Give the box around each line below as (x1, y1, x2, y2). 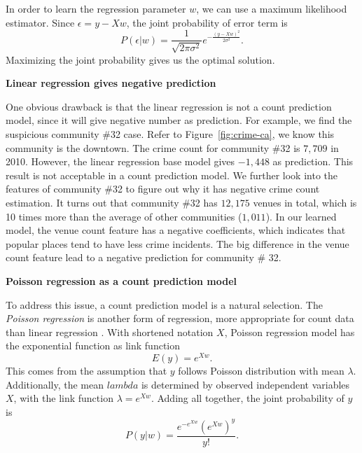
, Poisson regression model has (224, 324, 355, 339)
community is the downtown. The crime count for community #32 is (6, 140, 300, 155)
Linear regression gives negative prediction (6, 76, 216, 90)
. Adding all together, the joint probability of (151, 391, 344, 405)
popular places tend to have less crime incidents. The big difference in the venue (6, 236, 349, 251)
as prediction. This (272, 154, 354, 169)
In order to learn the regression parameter (6, 1, 186, 15)
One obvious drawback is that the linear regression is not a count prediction (6, 99, 332, 113)
